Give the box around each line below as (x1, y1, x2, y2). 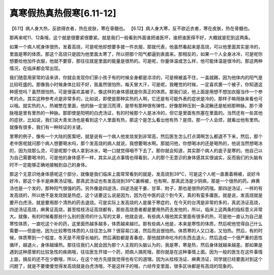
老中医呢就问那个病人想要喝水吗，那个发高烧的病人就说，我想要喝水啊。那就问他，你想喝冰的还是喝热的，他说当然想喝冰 (9, 140, 263, 146)
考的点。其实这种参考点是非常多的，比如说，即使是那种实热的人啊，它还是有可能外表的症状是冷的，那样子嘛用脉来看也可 (9, 96, 263, 102)
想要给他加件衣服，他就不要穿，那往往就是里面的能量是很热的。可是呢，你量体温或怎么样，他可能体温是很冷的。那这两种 (9, 58, 263, 64)
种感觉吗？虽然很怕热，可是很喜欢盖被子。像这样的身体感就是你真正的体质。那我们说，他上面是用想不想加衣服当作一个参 (9, 89, 263, 95)
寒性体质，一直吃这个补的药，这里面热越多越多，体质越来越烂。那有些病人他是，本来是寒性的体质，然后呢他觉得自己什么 (9, 220, 263, 226)
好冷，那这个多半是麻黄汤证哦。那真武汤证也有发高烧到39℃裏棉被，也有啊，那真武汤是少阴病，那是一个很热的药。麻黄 (9, 178, 260, 184)
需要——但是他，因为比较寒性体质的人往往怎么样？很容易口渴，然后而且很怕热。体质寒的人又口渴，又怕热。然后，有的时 (9, 228, 263, 234)
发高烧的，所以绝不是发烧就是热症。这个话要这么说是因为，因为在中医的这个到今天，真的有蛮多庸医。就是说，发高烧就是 (9, 192, 263, 199)
